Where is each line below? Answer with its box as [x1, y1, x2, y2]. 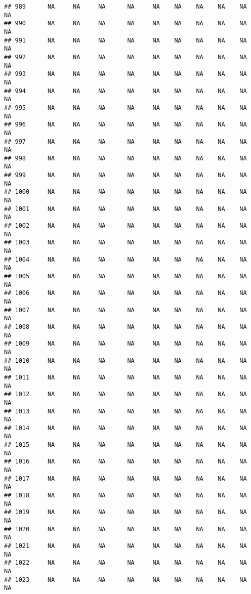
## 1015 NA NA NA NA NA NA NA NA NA [4, 441, 247, 449]
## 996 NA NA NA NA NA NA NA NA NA [4, 121, 247, 129]
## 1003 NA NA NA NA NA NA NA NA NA [4, 239, 247, 246]
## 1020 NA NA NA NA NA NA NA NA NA [4, 525, 247, 533]
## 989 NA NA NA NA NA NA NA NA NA [4, 3, 247, 10]
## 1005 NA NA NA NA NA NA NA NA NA [4, 273, 247, 280]
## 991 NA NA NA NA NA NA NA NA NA [4, 36, 247, 44]
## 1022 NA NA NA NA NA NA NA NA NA [4, 559, 247, 567]
